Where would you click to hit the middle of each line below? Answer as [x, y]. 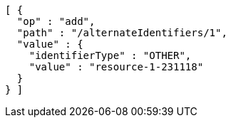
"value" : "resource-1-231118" [116, 67]
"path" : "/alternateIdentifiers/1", [122, 33]
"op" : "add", [56, 21]
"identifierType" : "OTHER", [110, 55]
